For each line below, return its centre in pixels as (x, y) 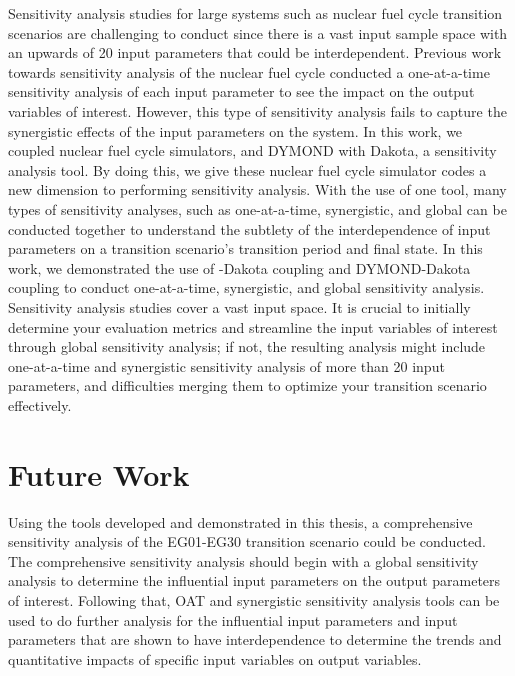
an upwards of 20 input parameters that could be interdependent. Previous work (255, 52)
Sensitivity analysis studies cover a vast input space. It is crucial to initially (239, 306)
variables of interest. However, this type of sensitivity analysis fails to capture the (257, 110)
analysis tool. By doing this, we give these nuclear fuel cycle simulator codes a (247, 169)
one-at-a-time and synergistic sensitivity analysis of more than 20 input (226, 365)
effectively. (40, 404)
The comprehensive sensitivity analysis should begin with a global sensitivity (243, 560)
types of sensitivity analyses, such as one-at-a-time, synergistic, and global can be (257, 208)
